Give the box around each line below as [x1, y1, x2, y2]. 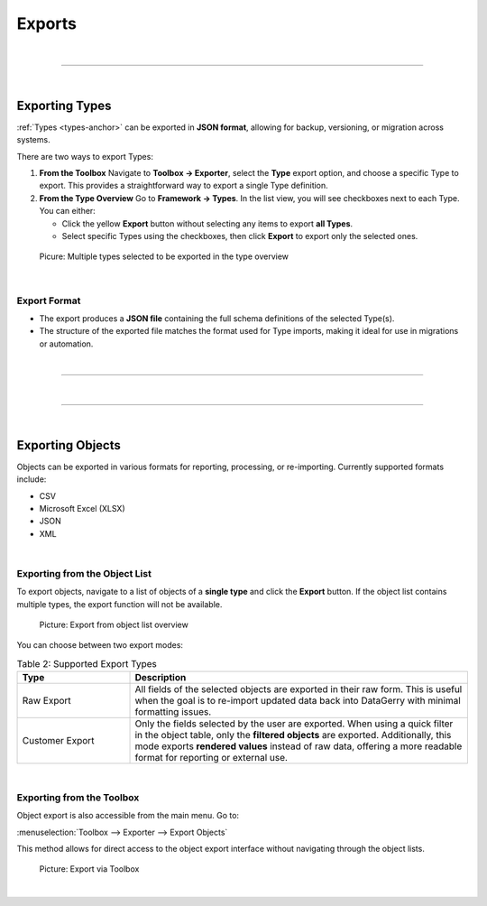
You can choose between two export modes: [16, 640, 184, 651]
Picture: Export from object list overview [39, 619, 188, 631]
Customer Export [22, 735, 95, 747]
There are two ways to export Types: [16, 151, 153, 162]
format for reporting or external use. [134, 752, 289, 764]
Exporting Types [16, 97, 112, 113]
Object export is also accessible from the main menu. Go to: [16, 810, 239, 821]
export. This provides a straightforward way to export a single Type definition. [39, 180, 328, 191]
